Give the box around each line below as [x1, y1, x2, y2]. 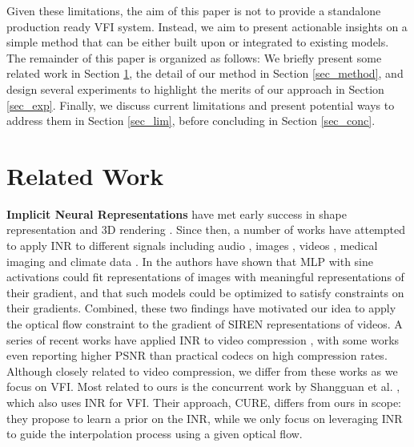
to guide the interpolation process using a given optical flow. [6, 425, 303, 442]
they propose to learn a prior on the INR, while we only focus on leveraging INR [6, 409, 403, 426]
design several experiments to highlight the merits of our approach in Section [6, 80, 384, 97]
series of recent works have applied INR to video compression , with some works [6, 331, 400, 348]
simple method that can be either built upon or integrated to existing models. [6, 34, 389, 50]
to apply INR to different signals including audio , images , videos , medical [6, 237, 378, 254]
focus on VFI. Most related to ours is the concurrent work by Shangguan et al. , [6, 378, 400, 395]
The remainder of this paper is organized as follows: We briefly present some [6, 49, 382, 66]
